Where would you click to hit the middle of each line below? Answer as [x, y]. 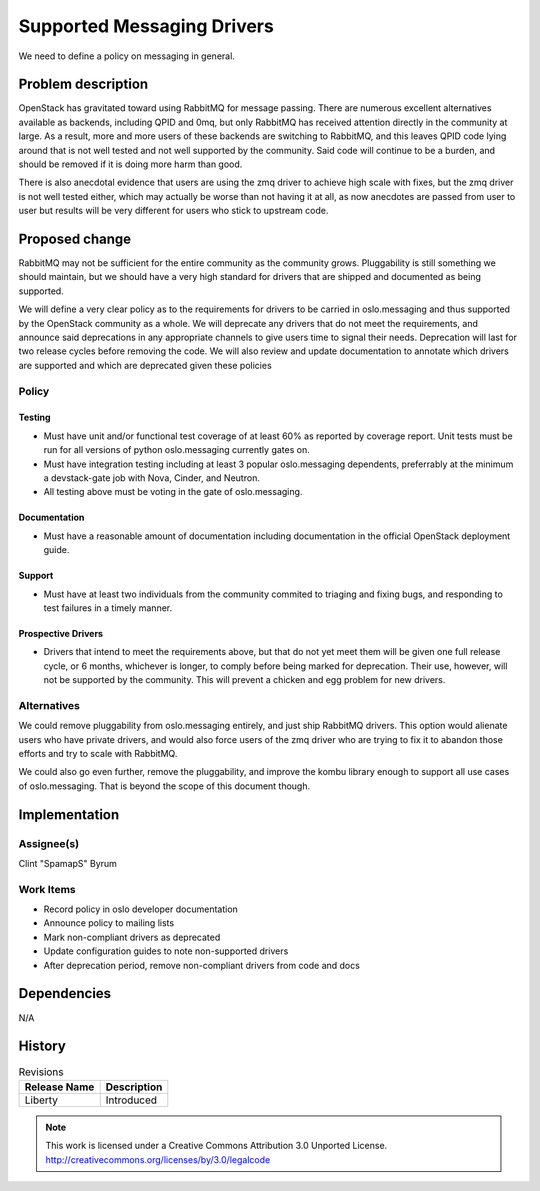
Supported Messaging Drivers [146, 26]
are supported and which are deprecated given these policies [145, 365]
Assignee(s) [49, 843]
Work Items [47, 889]
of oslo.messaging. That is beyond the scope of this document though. [164, 786]
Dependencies [65, 993]
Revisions [41, 1072]
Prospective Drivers [61, 633]
